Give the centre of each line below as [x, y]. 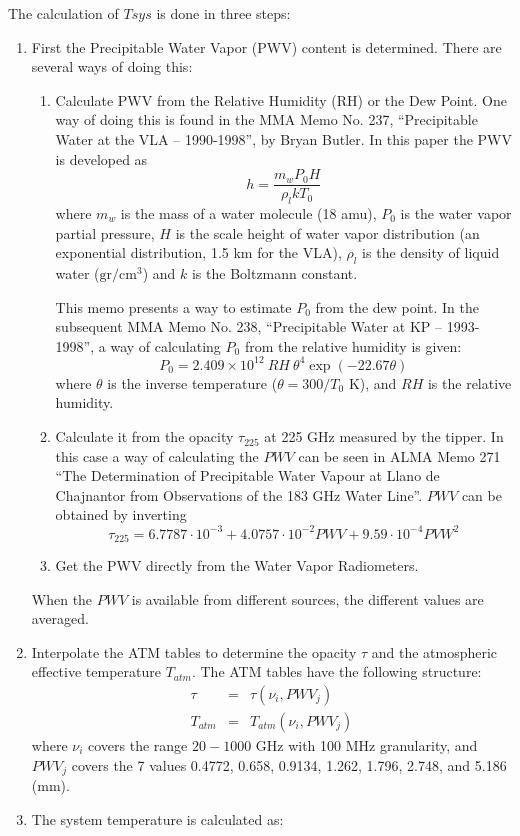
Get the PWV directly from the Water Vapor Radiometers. [237, 564]
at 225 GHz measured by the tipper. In [384, 436]
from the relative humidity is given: [353, 345]
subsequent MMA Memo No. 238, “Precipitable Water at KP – [248, 326]
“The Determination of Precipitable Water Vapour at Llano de [247, 475]
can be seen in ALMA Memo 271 [399, 455]
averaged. [60, 618]
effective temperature [96, 671]
